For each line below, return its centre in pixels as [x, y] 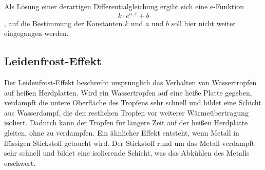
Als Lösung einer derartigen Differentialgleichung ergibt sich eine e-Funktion [124, 6]
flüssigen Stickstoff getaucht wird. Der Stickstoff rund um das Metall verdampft [129, 143]
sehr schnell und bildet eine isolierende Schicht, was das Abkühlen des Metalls [127, 153]
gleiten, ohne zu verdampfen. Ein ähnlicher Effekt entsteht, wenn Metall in [122, 133]
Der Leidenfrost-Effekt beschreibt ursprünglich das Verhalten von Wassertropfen [130, 82]
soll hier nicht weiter [203, 23]
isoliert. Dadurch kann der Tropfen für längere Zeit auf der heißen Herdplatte [126, 122]
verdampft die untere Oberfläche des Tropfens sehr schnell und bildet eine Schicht [133, 102]
